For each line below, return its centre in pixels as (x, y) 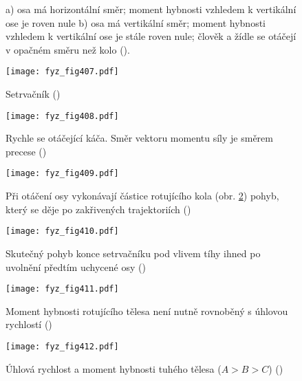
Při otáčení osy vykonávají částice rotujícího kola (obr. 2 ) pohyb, (142, 196)
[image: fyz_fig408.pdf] (62, 116)
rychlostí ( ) (29, 324)
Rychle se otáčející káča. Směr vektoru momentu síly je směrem (139, 138)
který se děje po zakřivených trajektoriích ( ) (98, 209)
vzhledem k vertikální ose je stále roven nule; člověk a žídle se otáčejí (151, 36)
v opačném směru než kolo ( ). (68, 49)
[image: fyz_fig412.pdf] (62, 347)
